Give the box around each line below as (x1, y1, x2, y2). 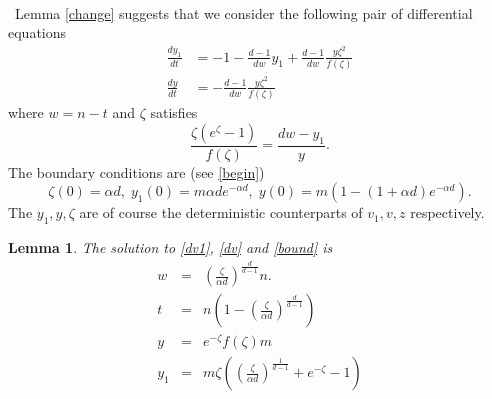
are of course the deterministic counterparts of (79, 202, 363, 223)
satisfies (150, 102, 198, 123)
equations (8, 22, 67, 43)
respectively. (410, 202, 485, 223)
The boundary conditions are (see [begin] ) (8, 161, 265, 182)
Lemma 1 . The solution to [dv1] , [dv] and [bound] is (8, 237, 333, 258)
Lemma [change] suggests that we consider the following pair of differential (14, 2, 473, 23)
